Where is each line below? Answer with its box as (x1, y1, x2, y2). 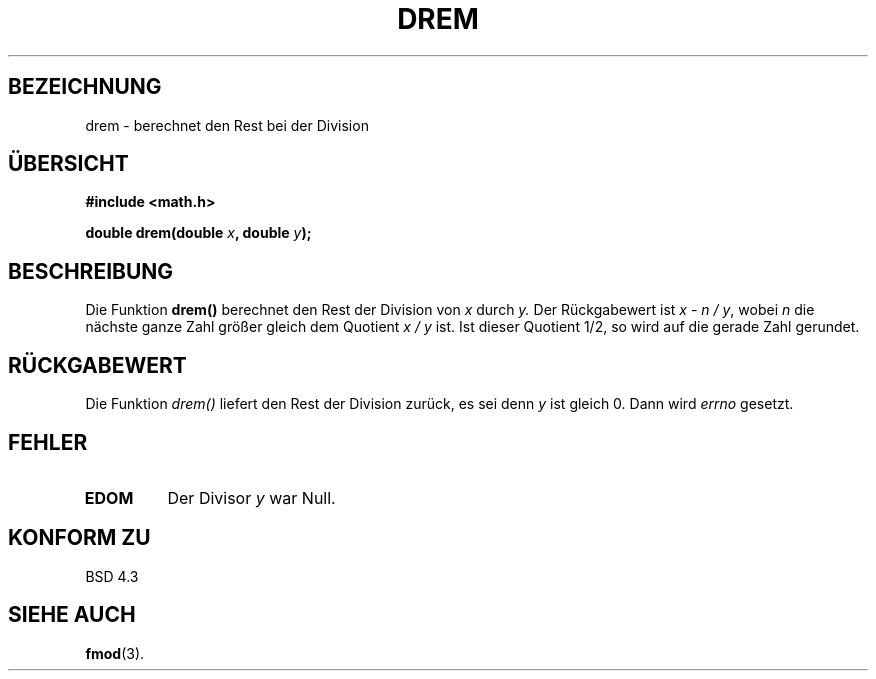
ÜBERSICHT (8, 151, 129, 177)
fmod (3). (85, 644, 145, 662)
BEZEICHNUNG (8, 74, 162, 100)
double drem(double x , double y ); (85, 224, 312, 242)
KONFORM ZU (8, 525, 151, 551)
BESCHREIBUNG (8, 258, 174, 284)
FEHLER (8, 429, 88, 455)
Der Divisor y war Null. (167, 487, 336, 508)
